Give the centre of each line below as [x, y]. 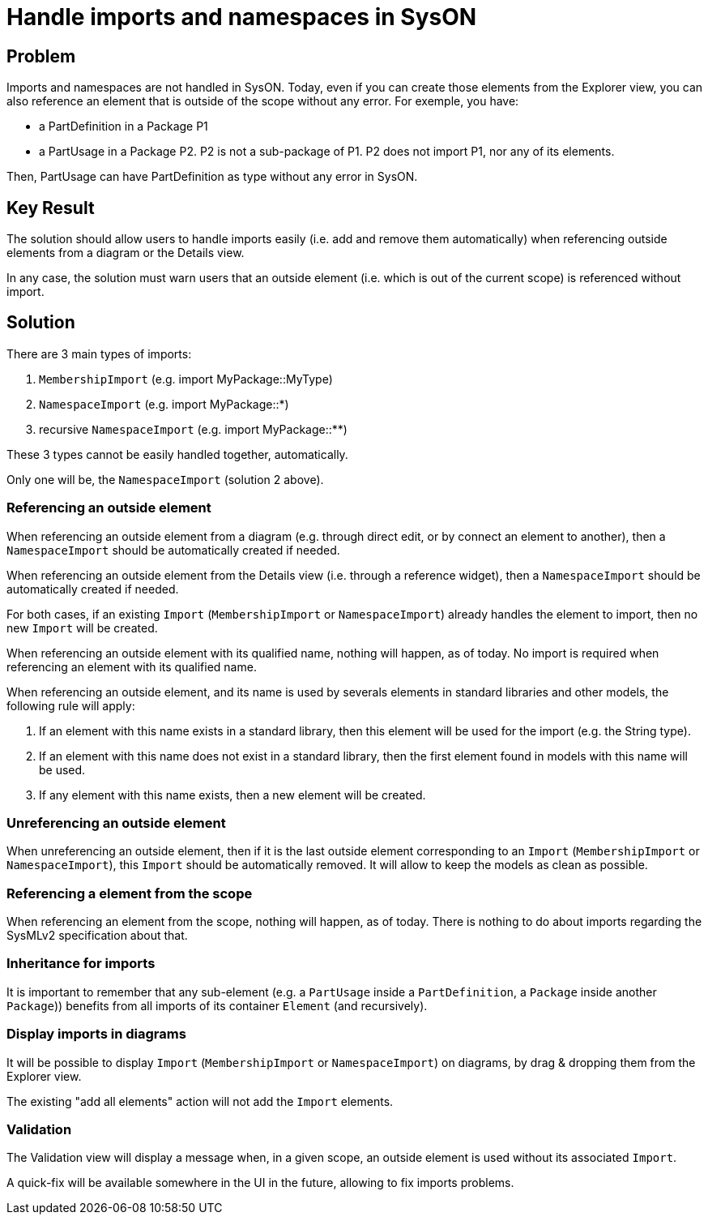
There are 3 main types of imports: [99, 353]
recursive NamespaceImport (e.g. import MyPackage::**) [193, 429]
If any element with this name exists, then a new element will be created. [232, 795]
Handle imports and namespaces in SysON [242, 17]
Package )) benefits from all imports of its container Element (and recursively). [217, 1005]
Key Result [51, 208]
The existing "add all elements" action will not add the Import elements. [200, 1101]
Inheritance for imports [81, 964]
